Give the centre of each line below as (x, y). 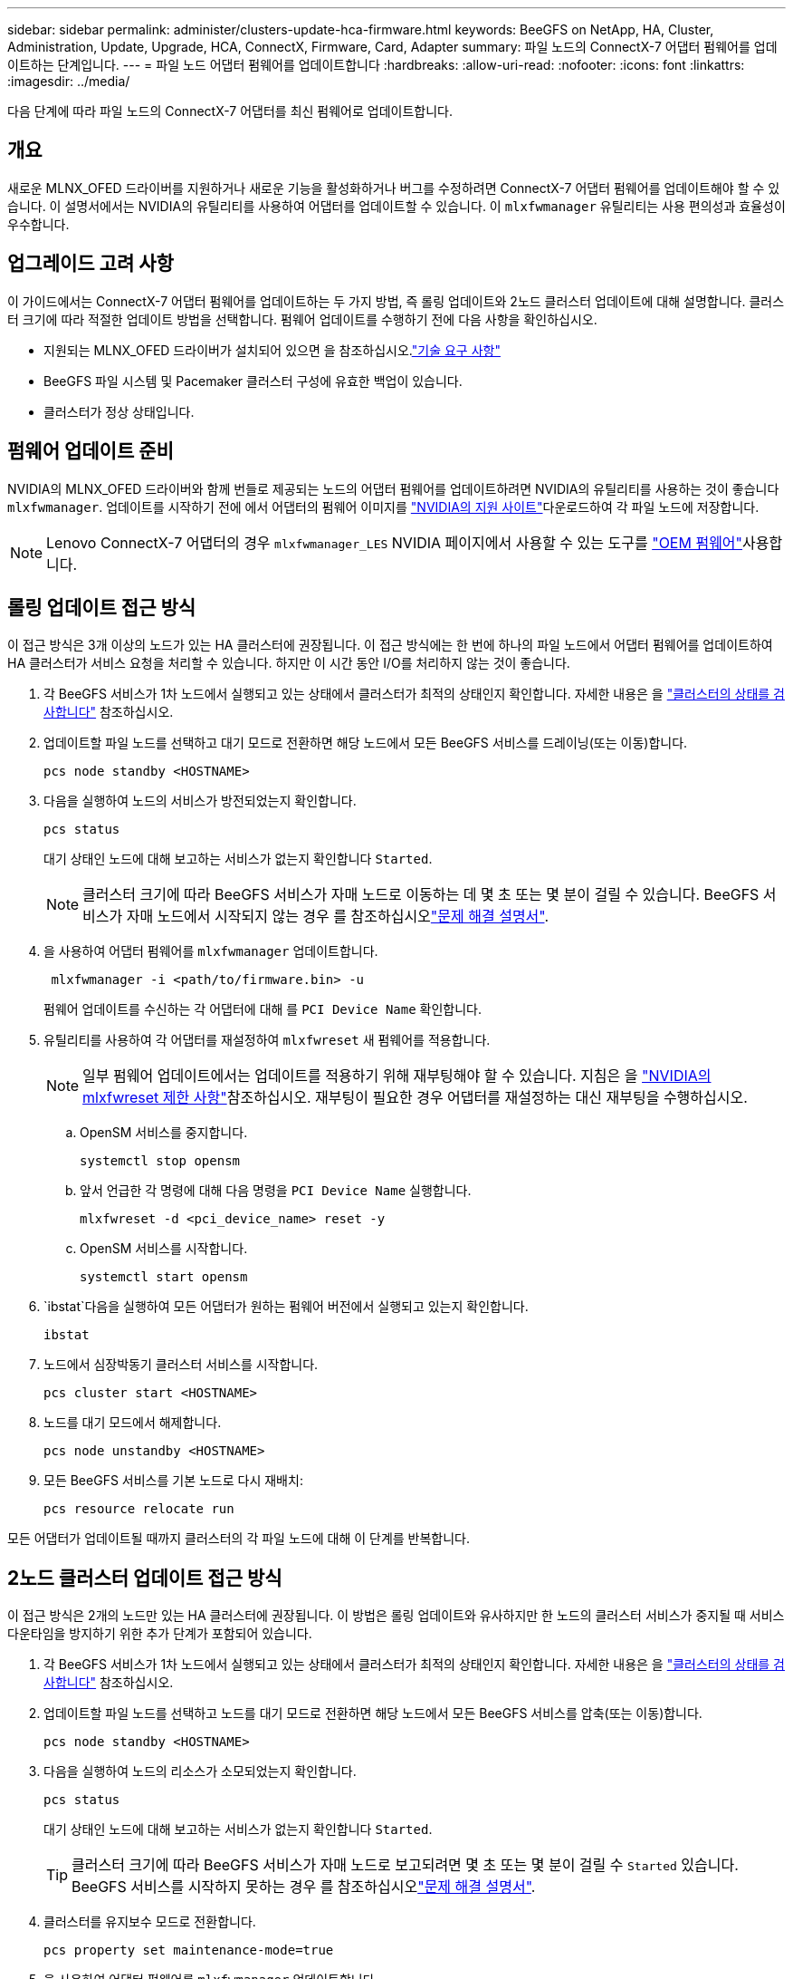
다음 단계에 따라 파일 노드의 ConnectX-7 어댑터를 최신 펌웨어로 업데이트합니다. (230, 111)
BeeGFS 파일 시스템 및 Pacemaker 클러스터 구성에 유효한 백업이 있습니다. (253, 381)
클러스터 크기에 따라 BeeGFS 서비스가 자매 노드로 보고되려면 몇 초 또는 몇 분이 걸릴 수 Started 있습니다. (405, 1865)
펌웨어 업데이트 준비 (91, 451)
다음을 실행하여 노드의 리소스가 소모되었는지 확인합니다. (200, 1771)
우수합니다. (38, 224)
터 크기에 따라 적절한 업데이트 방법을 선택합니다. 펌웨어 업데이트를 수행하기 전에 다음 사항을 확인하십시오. (302, 319)
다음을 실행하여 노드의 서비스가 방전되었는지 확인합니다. (200, 801)
